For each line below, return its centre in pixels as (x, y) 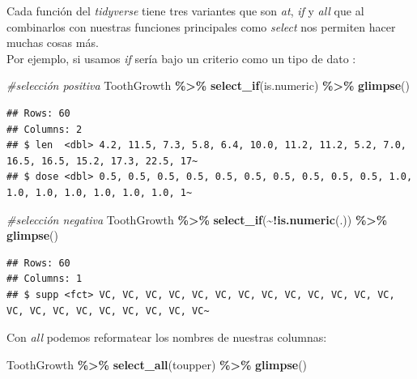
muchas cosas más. (53, 43)
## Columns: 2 (45, 129)
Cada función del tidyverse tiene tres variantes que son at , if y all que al (185, 11)
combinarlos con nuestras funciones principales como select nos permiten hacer (201, 26)
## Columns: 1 (45, 279)
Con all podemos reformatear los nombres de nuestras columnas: (167, 337)
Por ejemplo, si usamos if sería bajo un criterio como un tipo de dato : (181, 58)
